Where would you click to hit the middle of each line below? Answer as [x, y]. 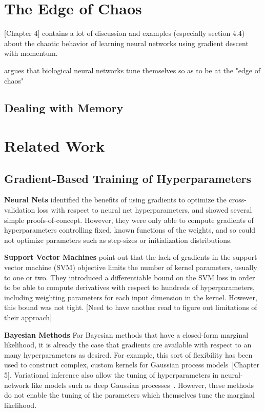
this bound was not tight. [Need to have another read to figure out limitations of [131, 307]
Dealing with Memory [64, 108]
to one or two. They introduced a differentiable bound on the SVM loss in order [130, 277]
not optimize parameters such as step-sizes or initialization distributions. [118, 240]
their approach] [28, 317]
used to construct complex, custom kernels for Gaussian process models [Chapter [132, 365]
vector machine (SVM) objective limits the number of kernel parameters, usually [131, 267]
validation [20, 210]
